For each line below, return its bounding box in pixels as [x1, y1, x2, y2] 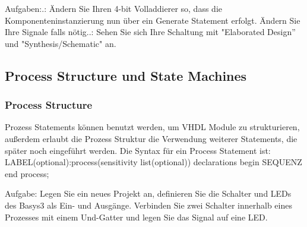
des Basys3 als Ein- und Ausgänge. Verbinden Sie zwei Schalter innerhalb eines [5, 198, 292, 211]
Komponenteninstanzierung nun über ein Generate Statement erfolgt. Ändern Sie [5, 14, 300, 26]
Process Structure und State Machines [5, 66, 247, 84]
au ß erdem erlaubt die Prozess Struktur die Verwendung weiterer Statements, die [5, 132, 297, 144]
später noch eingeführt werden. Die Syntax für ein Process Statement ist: [5, 144, 271, 156]
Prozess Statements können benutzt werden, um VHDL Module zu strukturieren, [5, 121, 300, 133]
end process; [5, 167, 49, 179]
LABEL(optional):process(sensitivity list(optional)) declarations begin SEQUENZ [5, 156, 302, 168]
